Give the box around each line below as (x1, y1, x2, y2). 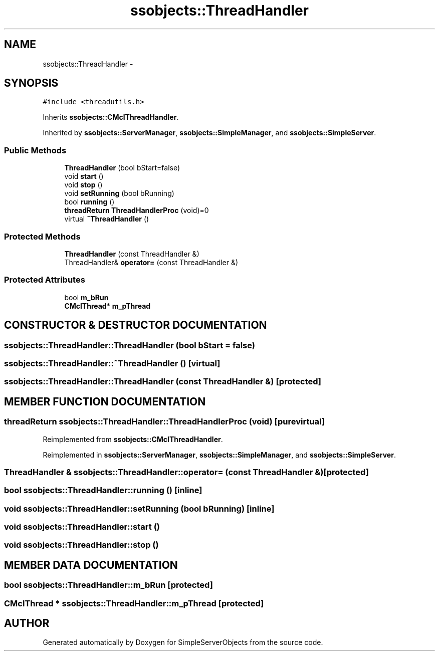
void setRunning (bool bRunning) (64, 189, 174, 198)
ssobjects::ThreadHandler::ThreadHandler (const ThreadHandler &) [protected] (4, 376, 322, 387)
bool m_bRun (64, 293, 109, 302)
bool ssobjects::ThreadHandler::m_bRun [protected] (4, 580, 213, 590)
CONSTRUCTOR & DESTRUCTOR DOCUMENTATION (4, 319, 267, 332)
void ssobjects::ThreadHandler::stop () (4, 540, 159, 550)
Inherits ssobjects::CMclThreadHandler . (43, 113, 179, 122)
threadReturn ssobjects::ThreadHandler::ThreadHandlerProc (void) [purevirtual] (4, 416, 325, 427)
